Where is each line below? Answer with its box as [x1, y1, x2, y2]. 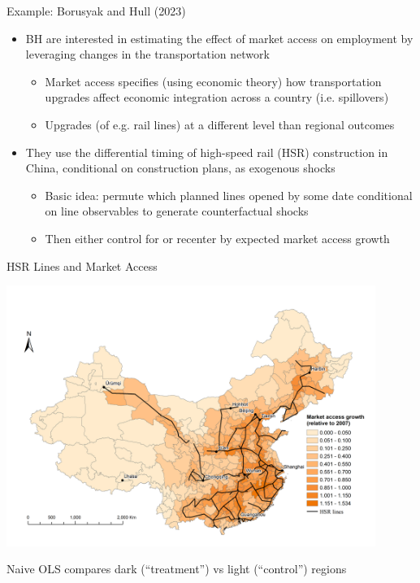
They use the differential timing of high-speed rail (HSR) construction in [25, 143, 388, 160]
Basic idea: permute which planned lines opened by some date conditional [45, 186, 413, 203]
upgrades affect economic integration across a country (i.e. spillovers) [45, 89, 389, 106]
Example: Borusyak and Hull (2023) [6, 2, 186, 19]
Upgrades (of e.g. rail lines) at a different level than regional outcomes [45, 115, 395, 133]
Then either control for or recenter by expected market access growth [45, 229, 390, 246]
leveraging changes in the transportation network [25, 46, 270, 63]
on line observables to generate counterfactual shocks [45, 202, 309, 220]
